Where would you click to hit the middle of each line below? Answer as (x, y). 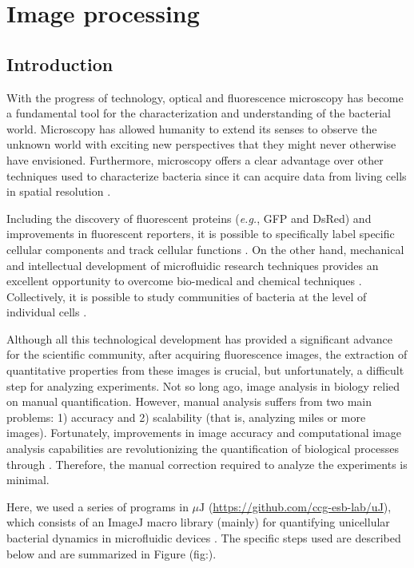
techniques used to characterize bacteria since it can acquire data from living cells (207, 175)
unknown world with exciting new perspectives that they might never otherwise (201, 144)
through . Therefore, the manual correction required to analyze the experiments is (207, 464)
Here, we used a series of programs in (98, 506)
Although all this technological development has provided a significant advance (199, 338)
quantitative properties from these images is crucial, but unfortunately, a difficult (205, 370)
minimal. (28, 480)
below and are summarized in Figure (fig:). (111, 553)
